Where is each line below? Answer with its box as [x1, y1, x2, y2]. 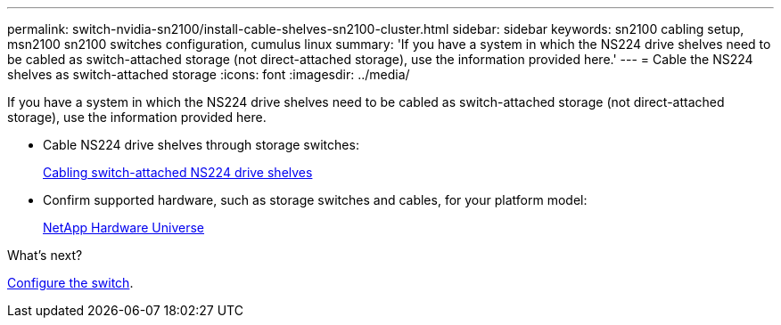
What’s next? [7, 248, 83, 263]
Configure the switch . [7, 275, 134, 290]
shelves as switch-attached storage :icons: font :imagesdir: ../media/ [7, 67, 410, 82]
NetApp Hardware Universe [43, 220, 205, 235]
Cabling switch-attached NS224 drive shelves [43, 165, 313, 180]
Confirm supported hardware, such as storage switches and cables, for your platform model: [43, 192, 588, 207]
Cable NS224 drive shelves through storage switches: [43, 137, 359, 152]
